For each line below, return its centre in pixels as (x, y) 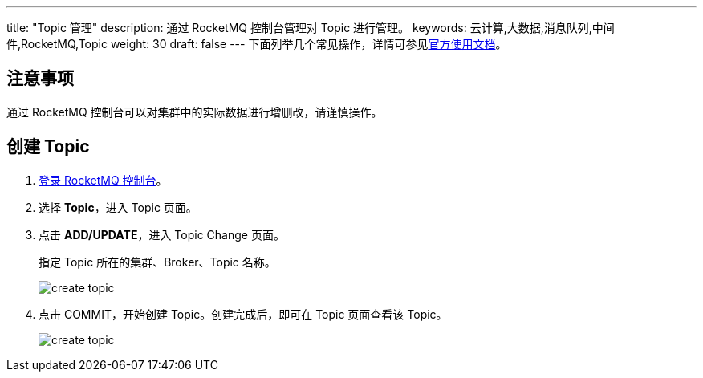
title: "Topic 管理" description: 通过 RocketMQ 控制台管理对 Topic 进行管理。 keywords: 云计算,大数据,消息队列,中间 (311, 28)
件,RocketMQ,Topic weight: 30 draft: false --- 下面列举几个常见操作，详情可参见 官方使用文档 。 (257, 44)
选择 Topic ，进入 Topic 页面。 (118, 207)
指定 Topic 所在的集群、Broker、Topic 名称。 (157, 262)
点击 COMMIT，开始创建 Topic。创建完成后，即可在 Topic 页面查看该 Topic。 (243, 314)
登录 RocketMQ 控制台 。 (103, 180)
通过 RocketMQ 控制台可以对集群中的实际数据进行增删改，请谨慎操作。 (195, 112)
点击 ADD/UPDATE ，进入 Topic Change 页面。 (162, 234)
